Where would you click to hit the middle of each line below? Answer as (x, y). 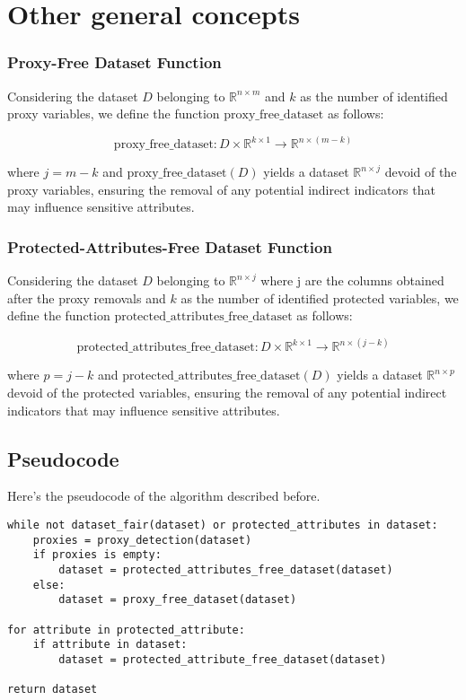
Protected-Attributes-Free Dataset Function (170, 246)
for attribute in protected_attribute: (126, 630)
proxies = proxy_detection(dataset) (142, 540)
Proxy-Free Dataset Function (114, 62)
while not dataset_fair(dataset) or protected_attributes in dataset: (223, 525)
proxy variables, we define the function (114, 114)
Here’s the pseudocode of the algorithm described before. (164, 496)
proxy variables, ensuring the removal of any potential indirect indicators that (221, 189)
